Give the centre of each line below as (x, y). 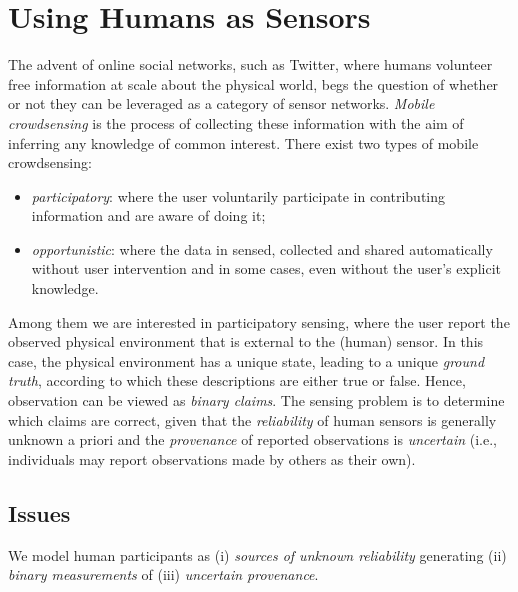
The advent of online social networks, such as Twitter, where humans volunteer (250, 64)
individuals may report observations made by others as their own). (212, 458)
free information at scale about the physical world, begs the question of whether (253, 83)
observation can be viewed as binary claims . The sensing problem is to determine (256, 400)
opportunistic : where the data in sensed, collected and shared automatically (262, 248)
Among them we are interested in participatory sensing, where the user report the (259, 321)
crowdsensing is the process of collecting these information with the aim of (236, 122)
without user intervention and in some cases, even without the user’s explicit (266, 268)
